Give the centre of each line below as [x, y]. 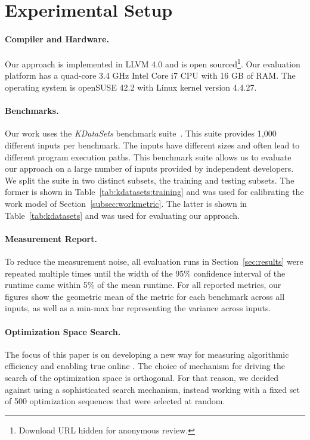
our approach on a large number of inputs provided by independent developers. [149, 168]
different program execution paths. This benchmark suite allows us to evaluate [148, 157]
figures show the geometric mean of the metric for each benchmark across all [145, 296]
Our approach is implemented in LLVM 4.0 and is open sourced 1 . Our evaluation [153, 63]
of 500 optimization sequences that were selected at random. [115, 401]
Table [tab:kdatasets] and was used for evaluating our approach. [123, 215]
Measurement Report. [51, 238]
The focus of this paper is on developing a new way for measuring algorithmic [147, 354]
